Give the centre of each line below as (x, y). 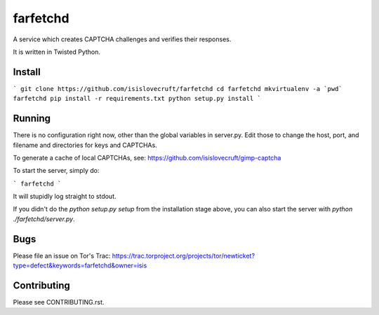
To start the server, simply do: (56, 171)
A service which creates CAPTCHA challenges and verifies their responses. (122, 39)
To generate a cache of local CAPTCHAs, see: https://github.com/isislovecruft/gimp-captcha (147, 157)
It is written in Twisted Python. (57, 52)
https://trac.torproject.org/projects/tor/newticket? (184, 255)
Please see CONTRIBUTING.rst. (59, 302)
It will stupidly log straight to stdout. (65, 197)
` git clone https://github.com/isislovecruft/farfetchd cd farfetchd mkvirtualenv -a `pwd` (178, 89)
